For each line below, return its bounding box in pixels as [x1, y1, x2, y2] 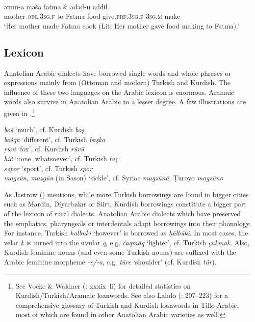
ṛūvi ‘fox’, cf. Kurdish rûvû [4, 144, 84, 154]
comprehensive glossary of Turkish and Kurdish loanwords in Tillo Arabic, [15, 299, 239, 310]
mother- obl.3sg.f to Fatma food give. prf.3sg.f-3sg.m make [4, 11, 180, 21]
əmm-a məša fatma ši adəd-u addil [4, 1, 108, 11]
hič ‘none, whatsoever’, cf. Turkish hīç [4, 153, 118, 163]
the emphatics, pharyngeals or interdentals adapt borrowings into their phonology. [4, 218, 251, 228]
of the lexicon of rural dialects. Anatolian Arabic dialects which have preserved [4, 208, 241, 218]
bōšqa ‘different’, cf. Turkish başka [4, 134, 105, 144]
